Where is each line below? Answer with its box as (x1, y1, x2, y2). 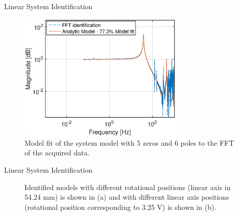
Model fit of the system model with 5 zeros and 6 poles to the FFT (24, 137, 234, 148)
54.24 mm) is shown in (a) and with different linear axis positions (24, 192, 229, 202)
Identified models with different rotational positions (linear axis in (24, 181, 231, 192)
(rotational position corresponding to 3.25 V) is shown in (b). (24, 201, 217, 212)
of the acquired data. (24, 147, 90, 158)
